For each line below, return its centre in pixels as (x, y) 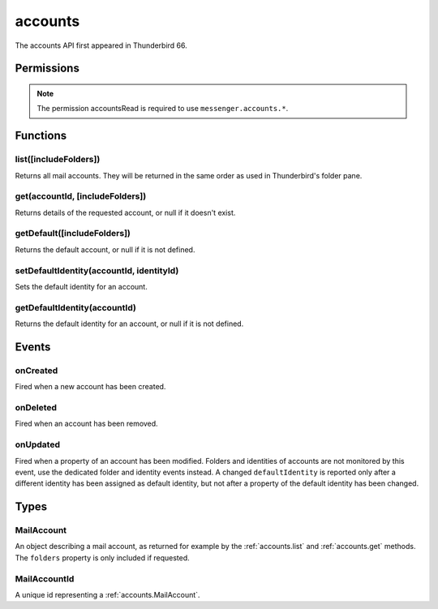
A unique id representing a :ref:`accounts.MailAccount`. (107, 594)
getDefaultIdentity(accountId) (76, 307)
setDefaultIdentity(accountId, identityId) (97, 270)
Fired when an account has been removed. (86, 424)
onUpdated (38, 444)
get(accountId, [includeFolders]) (81, 196)
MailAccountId (45, 578)
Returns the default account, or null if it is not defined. (105, 249)
